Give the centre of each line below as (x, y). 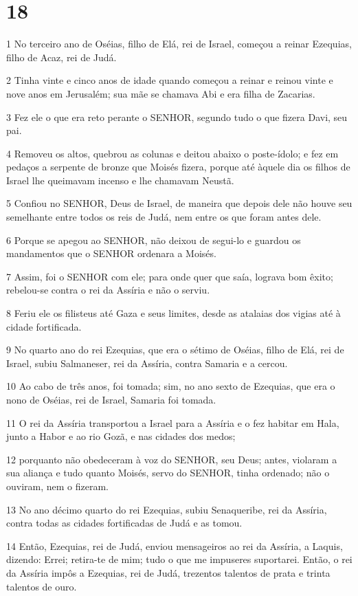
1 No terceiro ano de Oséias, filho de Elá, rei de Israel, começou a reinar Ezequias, (179, 44)
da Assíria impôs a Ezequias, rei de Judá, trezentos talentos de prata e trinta (168, 572)
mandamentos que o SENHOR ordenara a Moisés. (111, 253)
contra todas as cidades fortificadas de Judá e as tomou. (124, 523)
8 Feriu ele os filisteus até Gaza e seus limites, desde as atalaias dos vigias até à (174, 313)
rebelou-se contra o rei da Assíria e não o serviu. (108, 290)
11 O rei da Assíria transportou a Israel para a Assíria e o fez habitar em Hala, (173, 422)
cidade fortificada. (44, 326)
